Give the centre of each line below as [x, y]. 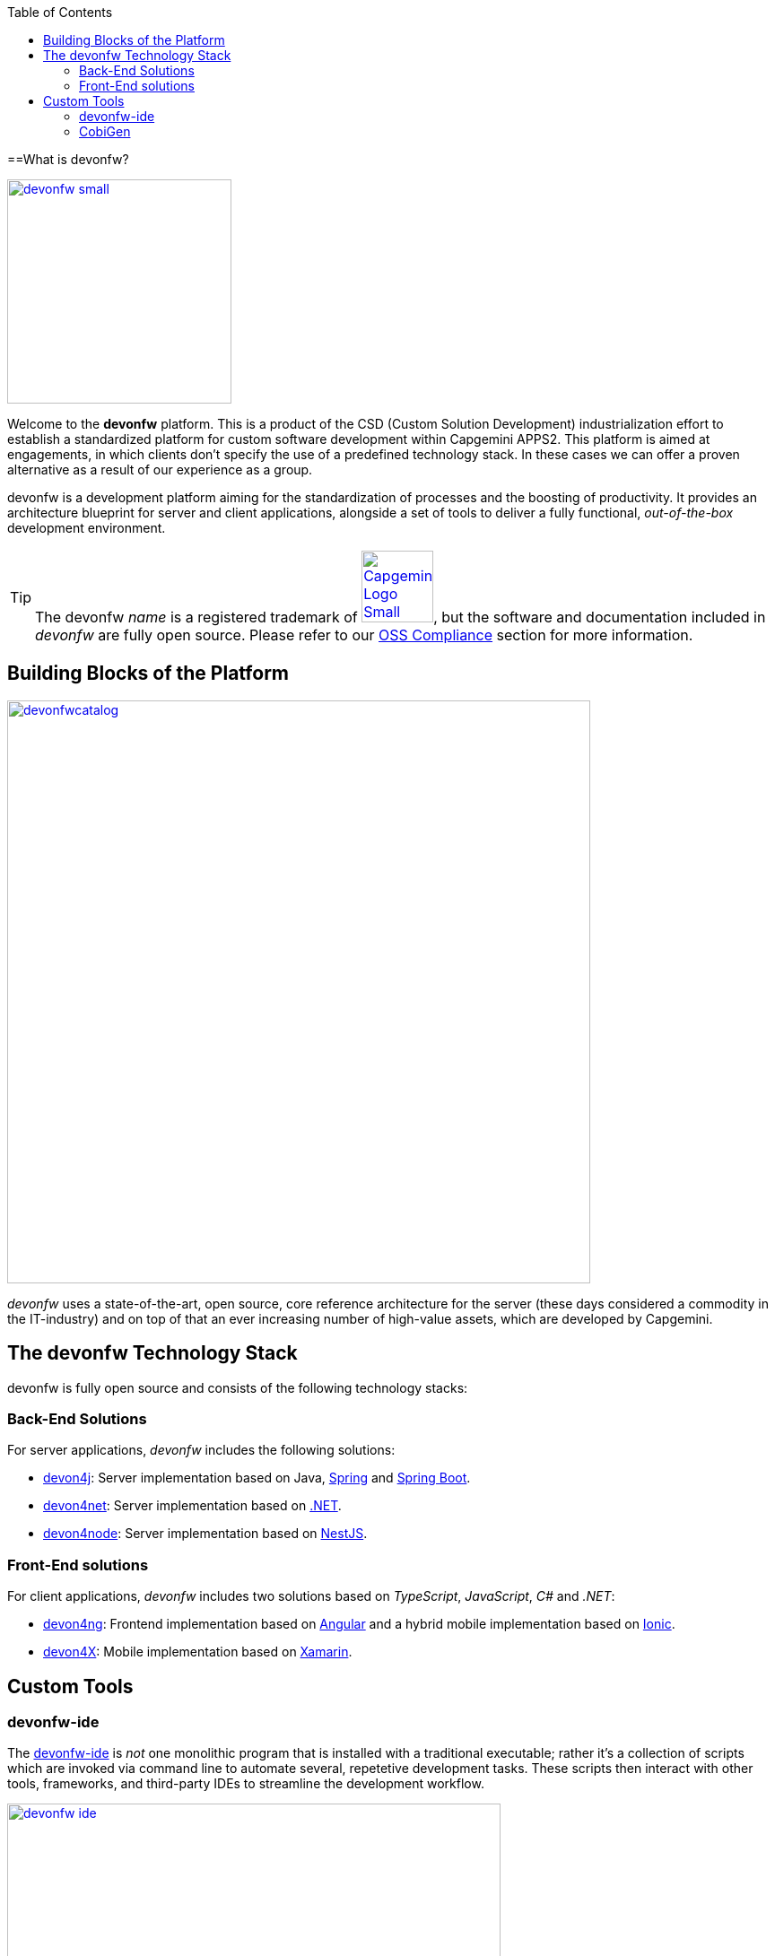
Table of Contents [60, 12]
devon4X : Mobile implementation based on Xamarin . [198, 1652]
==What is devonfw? [68, 159]
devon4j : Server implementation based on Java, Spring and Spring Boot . [257, 1478]
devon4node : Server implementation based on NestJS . [205, 1534]
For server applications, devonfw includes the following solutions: [201, 1450]
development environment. [87, 528]
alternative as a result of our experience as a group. [160, 469]
